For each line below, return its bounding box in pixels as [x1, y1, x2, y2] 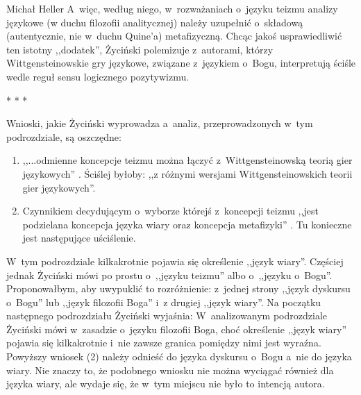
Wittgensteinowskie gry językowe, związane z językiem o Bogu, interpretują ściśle [6, 56, 356, 70]
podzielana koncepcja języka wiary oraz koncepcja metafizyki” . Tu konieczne [22, 217, 352, 231]
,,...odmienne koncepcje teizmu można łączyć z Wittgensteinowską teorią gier [22, 153, 353, 167]
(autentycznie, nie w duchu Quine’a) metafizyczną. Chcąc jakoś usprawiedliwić [6, 28, 342, 43]
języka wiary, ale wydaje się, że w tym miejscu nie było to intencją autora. [6, 376, 325, 391]
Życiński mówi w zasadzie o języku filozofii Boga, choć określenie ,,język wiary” [6, 321, 347, 336]
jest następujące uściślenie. [22, 230, 136, 245]
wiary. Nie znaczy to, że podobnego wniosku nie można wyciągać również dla [6, 362, 334, 377]
